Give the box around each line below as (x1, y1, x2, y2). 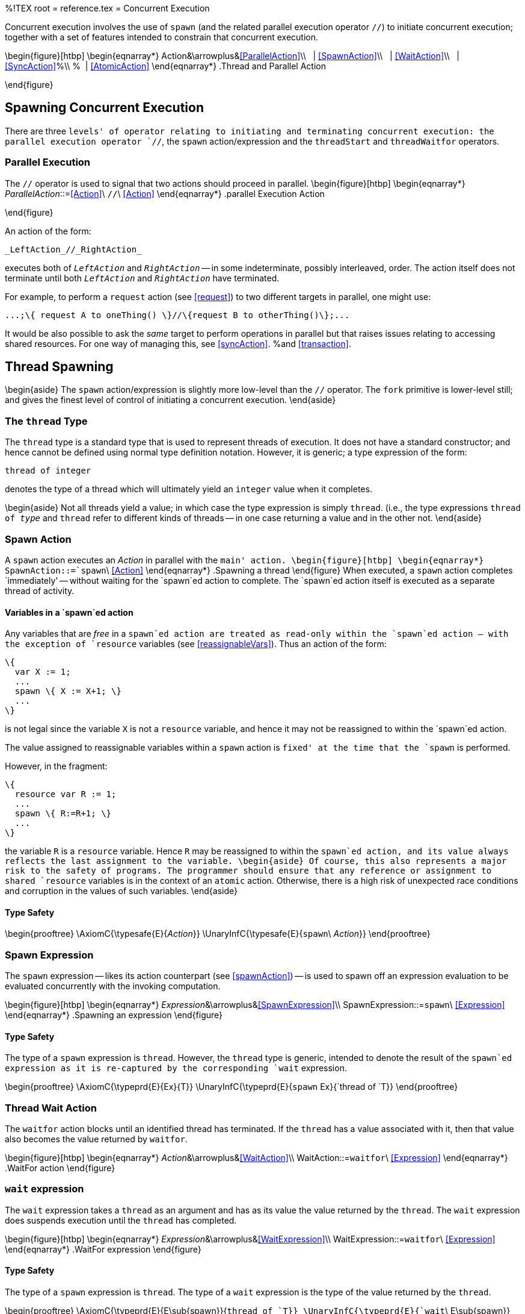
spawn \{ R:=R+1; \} (14, 809, 112, 819)
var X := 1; (14, 667, 71, 677)
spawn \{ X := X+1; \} (14, 686, 121, 696)
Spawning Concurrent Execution (5, 100, 204, 116)
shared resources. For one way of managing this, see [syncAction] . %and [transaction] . (5, 338, 351, 349)
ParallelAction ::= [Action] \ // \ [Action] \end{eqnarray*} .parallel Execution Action (5, 188, 325, 199)
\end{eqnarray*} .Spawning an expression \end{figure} (5, 1010, 223, 1021)
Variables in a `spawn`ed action (5, 607, 134, 618)
